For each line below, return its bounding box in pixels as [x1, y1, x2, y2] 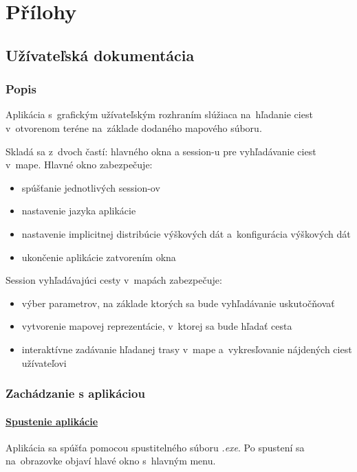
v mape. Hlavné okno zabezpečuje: [6, 157, 153, 172]
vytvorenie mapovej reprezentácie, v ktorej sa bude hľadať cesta [21, 319, 292, 333]
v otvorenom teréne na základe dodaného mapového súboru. [6, 120, 262, 135]
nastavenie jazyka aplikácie [21, 203, 136, 218]
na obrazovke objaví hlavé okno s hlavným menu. [6, 453, 216, 468]
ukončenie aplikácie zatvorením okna [21, 249, 176, 264]
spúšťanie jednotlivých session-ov [21, 180, 160, 194]
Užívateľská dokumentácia [6, 44, 195, 65]
